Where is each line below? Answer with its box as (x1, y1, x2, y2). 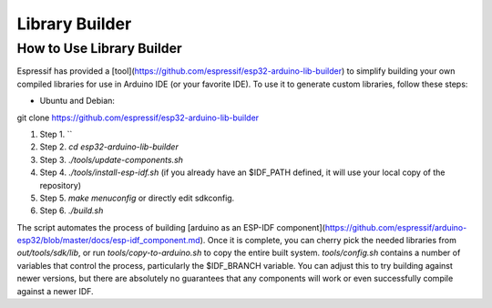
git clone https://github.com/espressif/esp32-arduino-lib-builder (16, 112, 260, 123)
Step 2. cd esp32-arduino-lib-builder (39, 141, 179, 152)
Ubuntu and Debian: (39, 96, 116, 107)
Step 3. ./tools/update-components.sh (39, 154, 184, 165)
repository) (39, 180, 82, 190)
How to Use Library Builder (16, 40, 182, 56)
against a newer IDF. (16, 285, 95, 296)
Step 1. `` (39, 128, 73, 139)
